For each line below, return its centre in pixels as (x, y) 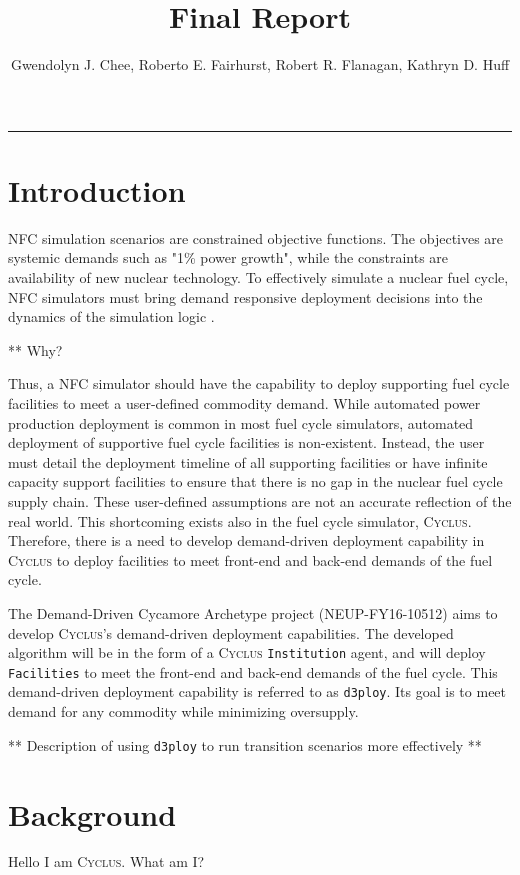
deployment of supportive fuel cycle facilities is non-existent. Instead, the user (246, 442)
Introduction (97, 189)
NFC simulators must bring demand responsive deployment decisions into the (245, 296)
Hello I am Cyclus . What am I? (106, 861)
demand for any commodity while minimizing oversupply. (183, 711)
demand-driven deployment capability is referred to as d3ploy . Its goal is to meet (257, 691)
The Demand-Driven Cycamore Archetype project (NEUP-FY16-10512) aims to (253, 612)
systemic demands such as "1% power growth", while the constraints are (228, 257)
